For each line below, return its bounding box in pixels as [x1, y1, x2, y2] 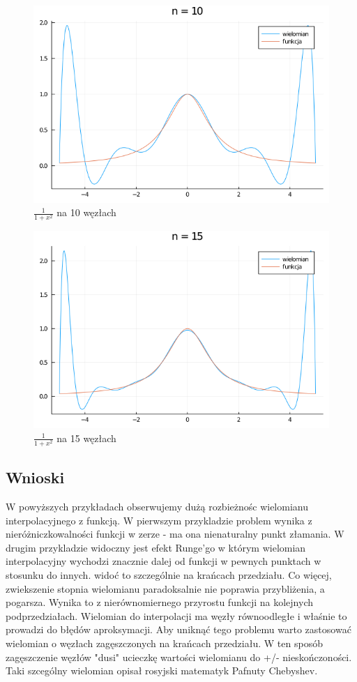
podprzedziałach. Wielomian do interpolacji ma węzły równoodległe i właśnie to [6, 608, 347, 623]
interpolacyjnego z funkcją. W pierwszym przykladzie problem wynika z [6, 513, 312, 527]
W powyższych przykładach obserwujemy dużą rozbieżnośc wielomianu [6, 499, 308, 513]
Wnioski [6, 467, 65, 488]
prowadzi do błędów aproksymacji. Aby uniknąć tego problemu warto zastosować [6, 622, 351, 637]
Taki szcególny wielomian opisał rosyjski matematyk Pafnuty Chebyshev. [6, 663, 318, 678]
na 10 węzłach [56, 205, 116, 220]
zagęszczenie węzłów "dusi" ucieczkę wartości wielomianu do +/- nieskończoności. [6, 649, 352, 664]
